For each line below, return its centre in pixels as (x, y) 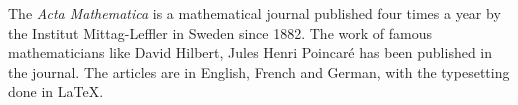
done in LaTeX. (56, 91)
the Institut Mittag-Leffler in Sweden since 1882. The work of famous (220, 32)
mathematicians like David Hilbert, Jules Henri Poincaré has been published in (250, 52)
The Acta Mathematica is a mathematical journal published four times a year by (254, 13)
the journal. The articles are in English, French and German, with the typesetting (259, 71)
